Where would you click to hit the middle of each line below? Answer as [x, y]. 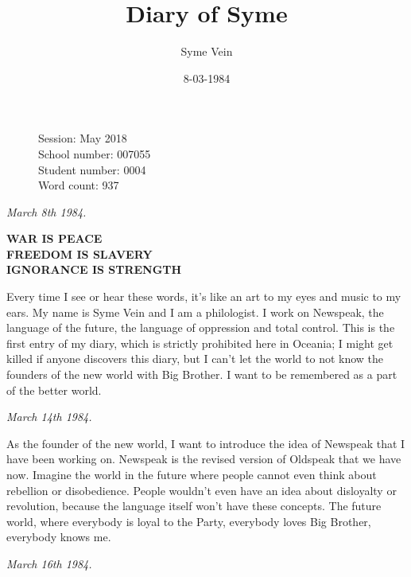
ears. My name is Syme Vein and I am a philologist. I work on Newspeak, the [195, 312]
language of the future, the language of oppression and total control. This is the [201, 327]
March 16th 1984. [49, 563]
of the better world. [54, 390]
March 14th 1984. [49, 417]
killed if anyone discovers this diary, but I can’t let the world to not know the [195, 359]
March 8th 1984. [47, 211]
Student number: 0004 [92, 169]
